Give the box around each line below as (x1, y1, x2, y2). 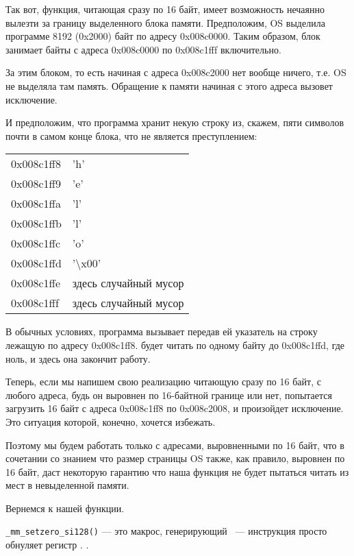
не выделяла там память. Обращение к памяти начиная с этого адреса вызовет (5, 78, 333, 93)
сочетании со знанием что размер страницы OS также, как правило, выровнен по (5, 451, 345, 466)
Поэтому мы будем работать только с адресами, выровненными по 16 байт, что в (5, 437, 344, 452)
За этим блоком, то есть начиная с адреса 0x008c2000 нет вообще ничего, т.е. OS (5, 65, 346, 80)
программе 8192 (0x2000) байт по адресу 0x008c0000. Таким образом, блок (5, 29, 320, 43)
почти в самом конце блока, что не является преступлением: (5, 128, 257, 143)
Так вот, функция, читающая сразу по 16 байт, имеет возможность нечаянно (5, 2, 325, 16)
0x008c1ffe (11, 275, 60, 291)
